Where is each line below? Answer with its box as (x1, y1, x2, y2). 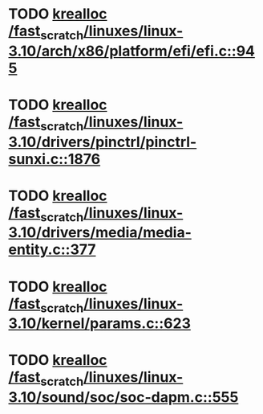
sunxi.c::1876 (8, 150, 101, 168)
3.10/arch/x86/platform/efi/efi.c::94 (8, 42, 255, 60)
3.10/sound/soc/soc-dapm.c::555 (8, 387, 239, 406)
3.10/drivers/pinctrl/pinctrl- (8, 133, 197, 151)
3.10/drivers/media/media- (8, 223, 192, 242)
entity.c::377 (8, 240, 96, 259)
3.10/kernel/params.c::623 (8, 314, 191, 333)
